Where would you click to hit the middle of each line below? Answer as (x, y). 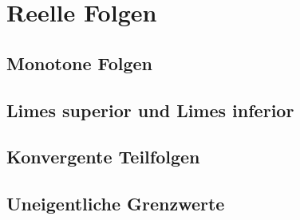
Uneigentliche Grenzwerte (116, 204)
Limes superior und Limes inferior (150, 110)
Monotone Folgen (80, 63)
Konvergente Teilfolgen (103, 157)
